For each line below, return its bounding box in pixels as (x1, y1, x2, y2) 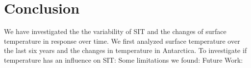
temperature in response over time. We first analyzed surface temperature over (4, 35, 240, 46)
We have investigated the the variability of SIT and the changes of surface (4, 26, 226, 36)
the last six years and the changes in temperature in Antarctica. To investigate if (4, 45, 247, 55)
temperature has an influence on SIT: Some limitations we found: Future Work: (4, 54, 243, 65)
